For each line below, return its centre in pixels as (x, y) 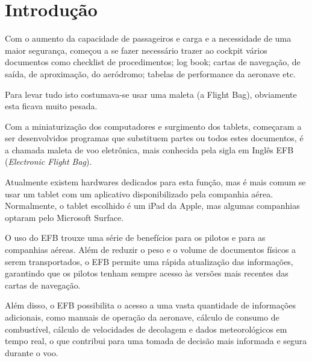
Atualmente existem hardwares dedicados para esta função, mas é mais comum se (155, 182)
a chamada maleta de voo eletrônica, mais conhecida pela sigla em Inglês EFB (149, 149)
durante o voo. (32, 352)
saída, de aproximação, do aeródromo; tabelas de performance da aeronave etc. (150, 73)
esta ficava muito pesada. (51, 106)
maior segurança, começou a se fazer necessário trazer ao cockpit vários (136, 50)
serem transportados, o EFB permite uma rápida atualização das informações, (149, 261)
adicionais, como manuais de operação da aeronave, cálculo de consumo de (142, 317)
